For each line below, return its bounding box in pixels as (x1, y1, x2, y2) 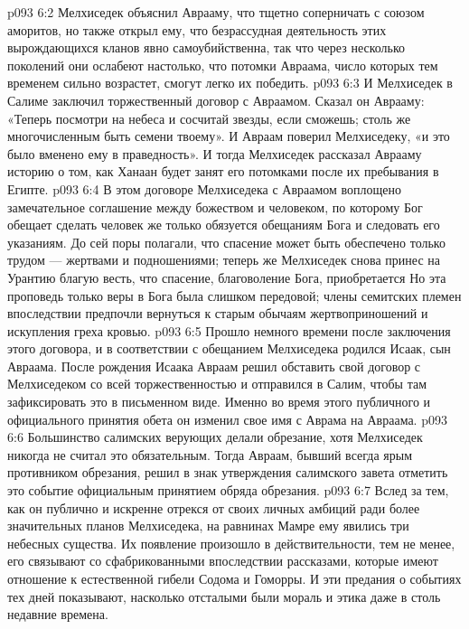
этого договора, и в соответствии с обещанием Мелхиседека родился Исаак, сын (7, 339, 451, 358)
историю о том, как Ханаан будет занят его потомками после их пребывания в (7, 162, 439, 181)
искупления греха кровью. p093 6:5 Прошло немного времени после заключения (7, 321, 451, 340)
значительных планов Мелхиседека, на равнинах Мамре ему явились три (7, 516, 409, 535)
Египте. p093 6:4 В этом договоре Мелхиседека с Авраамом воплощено (7, 179, 402, 198)
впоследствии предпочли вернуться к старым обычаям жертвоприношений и (7, 304, 428, 323)
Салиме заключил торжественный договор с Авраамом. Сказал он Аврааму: (7, 90, 425, 109)
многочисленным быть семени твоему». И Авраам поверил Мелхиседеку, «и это (7, 127, 450, 146)
